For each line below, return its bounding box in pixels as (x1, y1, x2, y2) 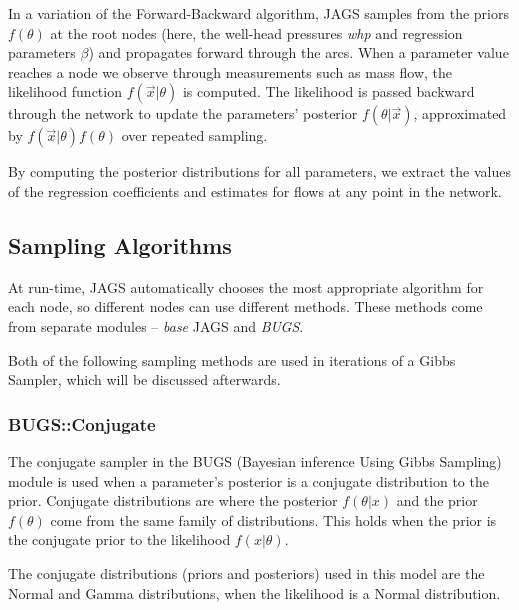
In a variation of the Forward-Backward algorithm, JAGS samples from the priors (8, 3, 509, 23)
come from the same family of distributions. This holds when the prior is (50, 509, 497, 530)
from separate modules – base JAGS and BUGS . (8, 315, 304, 336)
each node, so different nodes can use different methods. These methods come (8, 296, 483, 317)
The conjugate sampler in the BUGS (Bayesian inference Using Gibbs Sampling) (8, 450, 502, 471)
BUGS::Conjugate (8, 411, 156, 436)
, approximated (413, 103, 507, 124)
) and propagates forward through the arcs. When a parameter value (88, 42, 509, 63)
